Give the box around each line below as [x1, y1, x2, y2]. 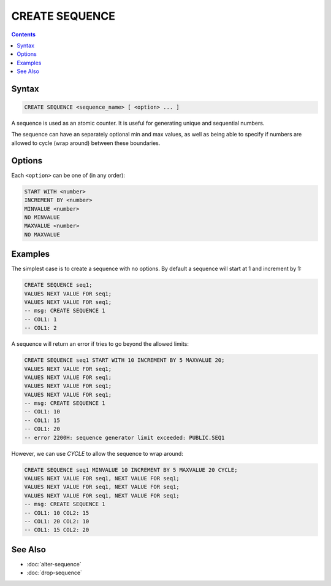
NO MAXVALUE [24, 231, 61, 238]
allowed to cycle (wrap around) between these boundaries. [11, 139, 161, 147]
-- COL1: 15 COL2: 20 [24, 526, 89, 534]
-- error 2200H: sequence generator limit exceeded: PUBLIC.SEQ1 [24, 434, 225, 441]
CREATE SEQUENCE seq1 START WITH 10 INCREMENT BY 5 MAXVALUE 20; [24, 357, 225, 364]
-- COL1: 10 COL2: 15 [24, 509, 89, 516]
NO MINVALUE [24, 214, 61, 221]
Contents [11, 31, 36, 38]
